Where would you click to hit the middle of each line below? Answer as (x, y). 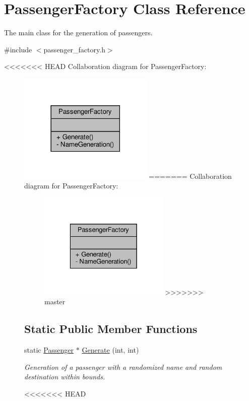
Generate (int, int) (110, 350)
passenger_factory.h (74, 49)
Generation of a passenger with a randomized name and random (123, 366)
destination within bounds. (65, 377)
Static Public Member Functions (111, 329)
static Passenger (49, 350)
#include (18, 49)
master (55, 302)
